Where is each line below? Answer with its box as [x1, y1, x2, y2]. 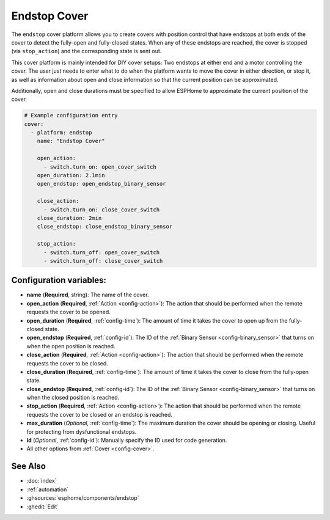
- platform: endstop [31, 129, 92, 136]
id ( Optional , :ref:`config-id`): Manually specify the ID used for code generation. [26, 437, 227, 444]
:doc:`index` [26, 477, 57, 485]
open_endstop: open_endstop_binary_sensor [37, 180, 166, 188]
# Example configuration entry [24, 112, 119, 119]
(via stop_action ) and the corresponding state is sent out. [11, 48, 162, 55]
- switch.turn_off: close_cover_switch [43, 257, 163, 264]
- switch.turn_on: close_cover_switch [43, 206, 160, 213]
